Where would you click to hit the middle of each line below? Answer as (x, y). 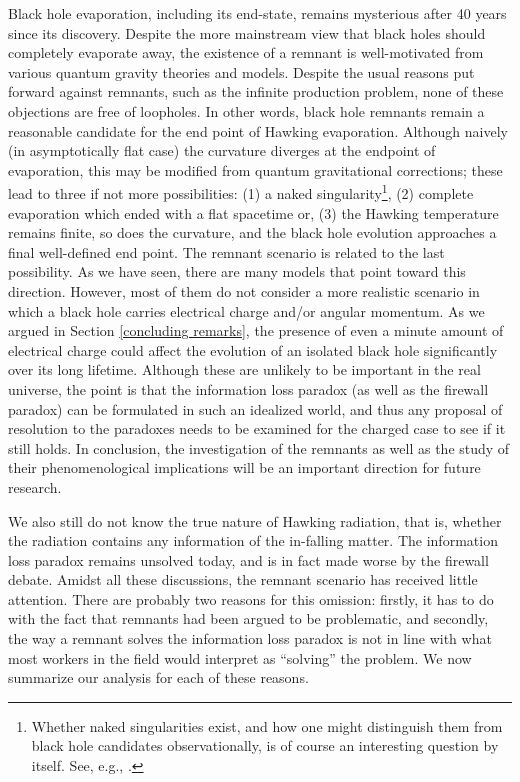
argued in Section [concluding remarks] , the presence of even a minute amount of (256, 330)
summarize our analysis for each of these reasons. (158, 677)
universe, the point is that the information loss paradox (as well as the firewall (248, 388)
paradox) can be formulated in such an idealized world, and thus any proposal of (255, 408)
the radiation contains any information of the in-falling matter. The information (253, 540)
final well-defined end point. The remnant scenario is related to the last (226, 251)
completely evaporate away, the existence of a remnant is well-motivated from (246, 52)
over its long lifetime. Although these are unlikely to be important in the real (244, 369)
